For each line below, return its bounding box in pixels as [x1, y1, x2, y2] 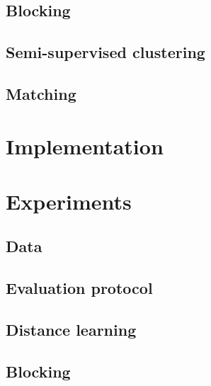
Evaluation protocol [6, 277, 153, 299]
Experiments [6, 186, 132, 215]
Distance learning [6, 319, 137, 341]
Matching [6, 82, 76, 104]
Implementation [6, 131, 164, 160]
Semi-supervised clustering [6, 41, 205, 63]
